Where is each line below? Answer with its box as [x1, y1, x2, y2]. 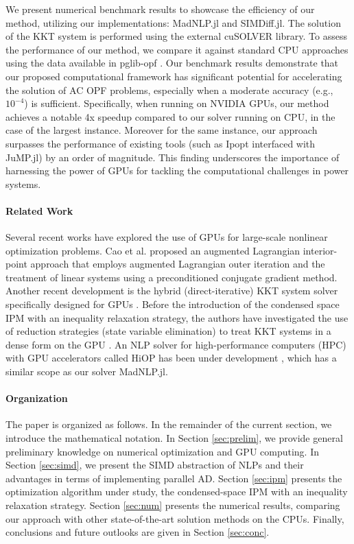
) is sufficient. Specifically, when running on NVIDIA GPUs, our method [24, 96, 329, 110]
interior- [303, 243, 338, 257]
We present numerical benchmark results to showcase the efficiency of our [5, 2, 315, 16]
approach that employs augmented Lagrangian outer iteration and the [30, 257, 325, 271]
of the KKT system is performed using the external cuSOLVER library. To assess [5, 29, 347, 43]
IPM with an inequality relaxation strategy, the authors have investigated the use [5, 310, 349, 324]
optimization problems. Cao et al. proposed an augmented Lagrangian [5, 243, 300, 257]
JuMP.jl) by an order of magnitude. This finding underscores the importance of [5, 150, 340, 164]
